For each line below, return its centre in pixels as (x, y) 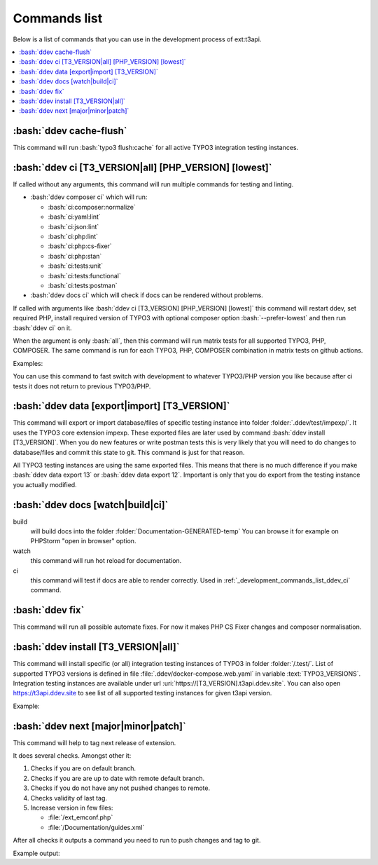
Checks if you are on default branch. (83, 768)
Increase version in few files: (72, 808)
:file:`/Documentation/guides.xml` (96, 827)
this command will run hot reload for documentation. (106, 561)
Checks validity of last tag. (69, 798)
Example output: (36, 853)
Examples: (28, 363)
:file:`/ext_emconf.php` (80, 817)
